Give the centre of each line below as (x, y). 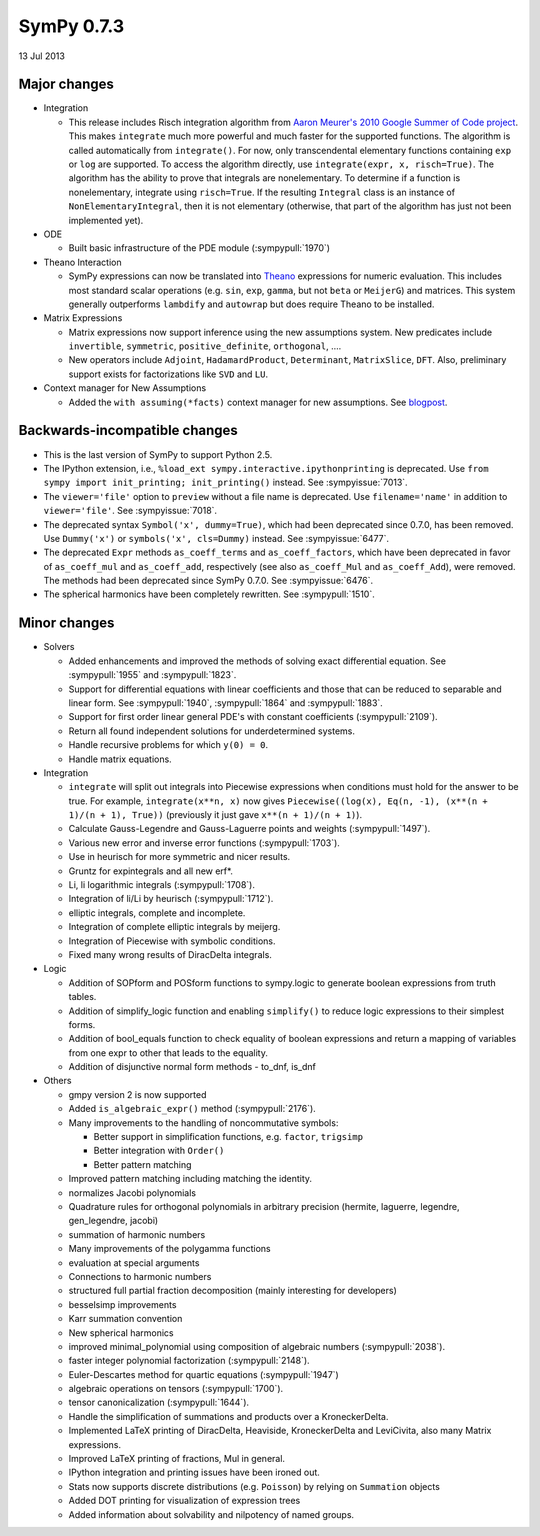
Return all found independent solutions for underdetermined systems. (211, 731)
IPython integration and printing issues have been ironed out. (194, 1472)
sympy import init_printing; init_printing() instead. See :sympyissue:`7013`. (226, 482)
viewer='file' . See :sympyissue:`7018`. (130, 511)
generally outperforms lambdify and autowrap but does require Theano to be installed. (251, 304)
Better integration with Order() (159, 1151)
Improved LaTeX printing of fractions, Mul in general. (176, 1459)
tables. (82, 997)
